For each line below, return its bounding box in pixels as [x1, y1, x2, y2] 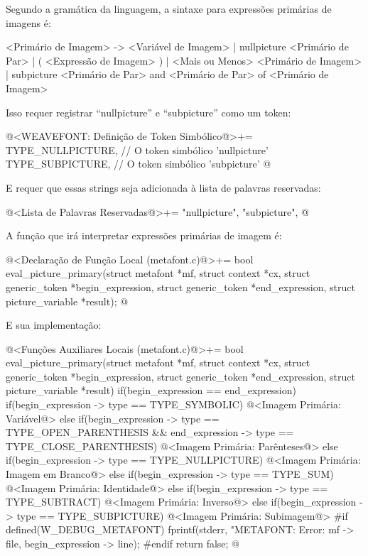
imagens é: [6, 15, 51, 30]
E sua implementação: [6, 317, 102, 332]
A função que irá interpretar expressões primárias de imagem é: [6, 228, 282, 243]
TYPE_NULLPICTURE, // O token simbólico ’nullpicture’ [6, 142, 269, 157]
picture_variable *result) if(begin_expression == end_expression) [6, 383, 296, 398]
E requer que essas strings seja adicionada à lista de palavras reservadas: [6, 180, 321, 195]
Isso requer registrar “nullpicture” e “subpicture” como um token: [6, 104, 291, 119]
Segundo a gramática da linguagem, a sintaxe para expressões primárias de [6, 1, 332, 16]
